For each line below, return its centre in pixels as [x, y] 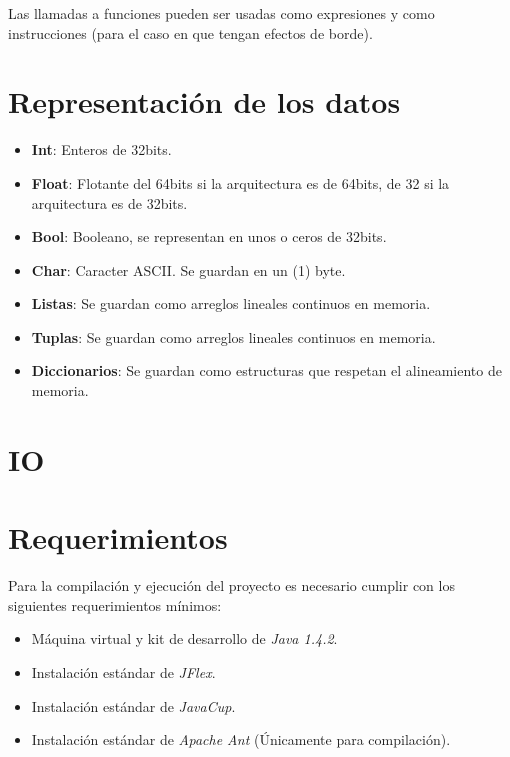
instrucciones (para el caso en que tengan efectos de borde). [190, 32]
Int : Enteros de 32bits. [101, 149]
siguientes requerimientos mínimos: [115, 604]
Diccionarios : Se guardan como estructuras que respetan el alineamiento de [266, 370]
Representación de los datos [204, 101]
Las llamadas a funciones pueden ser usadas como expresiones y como [221, 13]
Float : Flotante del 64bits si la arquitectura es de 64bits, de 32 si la [240, 182]
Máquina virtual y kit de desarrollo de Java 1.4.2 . [184, 638]
